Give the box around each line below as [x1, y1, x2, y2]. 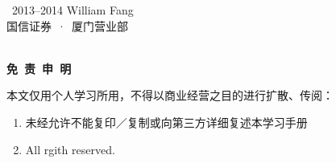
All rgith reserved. [25, 141, 115, 157]
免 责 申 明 [6, 59, 72, 76]
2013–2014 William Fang [11, 2, 134, 18]
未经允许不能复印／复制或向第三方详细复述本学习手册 [25, 113, 308, 130]
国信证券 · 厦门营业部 [6, 17, 128, 34]
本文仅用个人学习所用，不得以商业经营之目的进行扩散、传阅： [6, 87, 334, 104]
